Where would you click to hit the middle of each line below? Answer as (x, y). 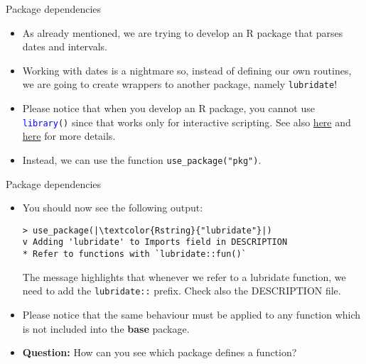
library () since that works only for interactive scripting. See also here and (187, 122)
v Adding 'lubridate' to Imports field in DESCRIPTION (155, 242)
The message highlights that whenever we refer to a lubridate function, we (184, 276)
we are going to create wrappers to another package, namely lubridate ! (180, 84)
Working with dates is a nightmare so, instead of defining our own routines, (187, 70)
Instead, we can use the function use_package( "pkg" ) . (142, 159)
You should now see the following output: (113, 208)
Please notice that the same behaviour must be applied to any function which (192, 314)
